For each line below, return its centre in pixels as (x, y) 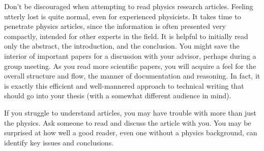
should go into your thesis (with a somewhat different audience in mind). (118, 96)
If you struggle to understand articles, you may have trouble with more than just (130, 112)
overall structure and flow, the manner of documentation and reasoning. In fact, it (132, 76)
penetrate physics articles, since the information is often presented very (115, 26)
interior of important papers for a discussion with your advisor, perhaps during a (130, 55)
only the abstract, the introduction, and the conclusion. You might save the (122, 46)
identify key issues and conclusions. (59, 142)
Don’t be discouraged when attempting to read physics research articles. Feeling (129, 6)
